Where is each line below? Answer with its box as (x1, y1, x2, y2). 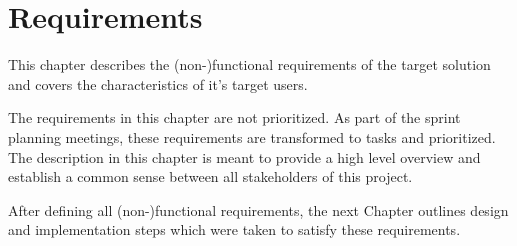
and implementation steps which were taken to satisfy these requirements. (8, 219, 461, 240)
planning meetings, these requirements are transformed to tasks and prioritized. (8, 126, 496, 147)
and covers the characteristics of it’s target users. (8, 73, 308, 94)
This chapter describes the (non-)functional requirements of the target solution (8, 54, 491, 75)
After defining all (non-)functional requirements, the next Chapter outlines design (8, 199, 509, 220)
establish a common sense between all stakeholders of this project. (8, 166, 413, 187)
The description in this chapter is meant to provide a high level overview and (8, 146, 481, 167)
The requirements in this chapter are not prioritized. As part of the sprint (8, 107, 461, 128)
